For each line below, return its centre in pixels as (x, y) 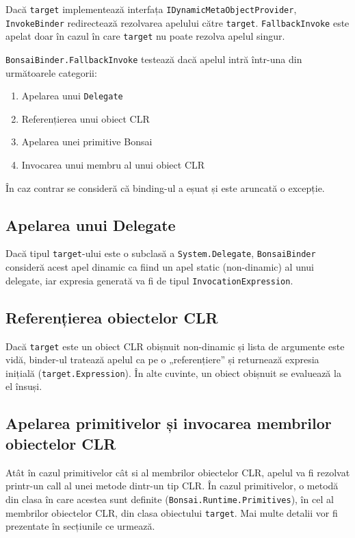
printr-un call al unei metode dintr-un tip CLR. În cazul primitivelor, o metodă (172, 486)
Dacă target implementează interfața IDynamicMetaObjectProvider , (151, 9)
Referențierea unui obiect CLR (86, 118)
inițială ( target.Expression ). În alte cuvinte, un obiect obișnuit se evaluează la (173, 372)
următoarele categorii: (51, 72)
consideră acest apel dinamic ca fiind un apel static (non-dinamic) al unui (160, 267)
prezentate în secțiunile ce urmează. (80, 526)
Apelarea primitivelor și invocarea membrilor (169, 423)
